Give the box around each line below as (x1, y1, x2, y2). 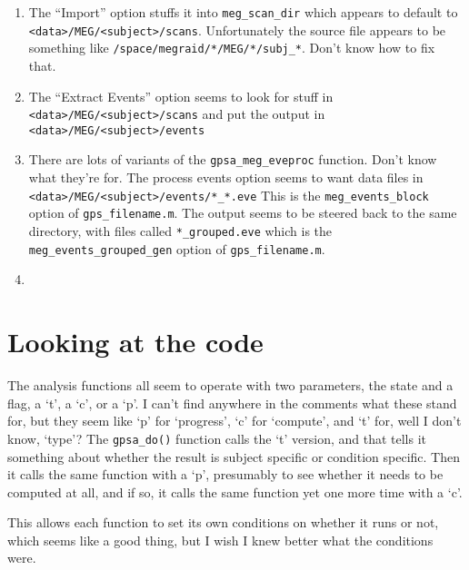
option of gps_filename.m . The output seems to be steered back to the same (28, 203, 457, 222)
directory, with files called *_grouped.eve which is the (28, 221, 333, 241)
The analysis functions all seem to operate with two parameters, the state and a (7, 376, 454, 395)
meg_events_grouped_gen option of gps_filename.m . (28, 239, 325, 258)
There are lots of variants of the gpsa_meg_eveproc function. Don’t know (28, 150, 437, 169)
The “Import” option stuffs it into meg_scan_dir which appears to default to (28, 3, 458, 21)
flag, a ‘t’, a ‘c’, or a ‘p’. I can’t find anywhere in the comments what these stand (7, 393, 457, 412)
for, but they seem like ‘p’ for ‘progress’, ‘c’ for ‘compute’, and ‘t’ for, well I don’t (7, 411, 462, 430)
